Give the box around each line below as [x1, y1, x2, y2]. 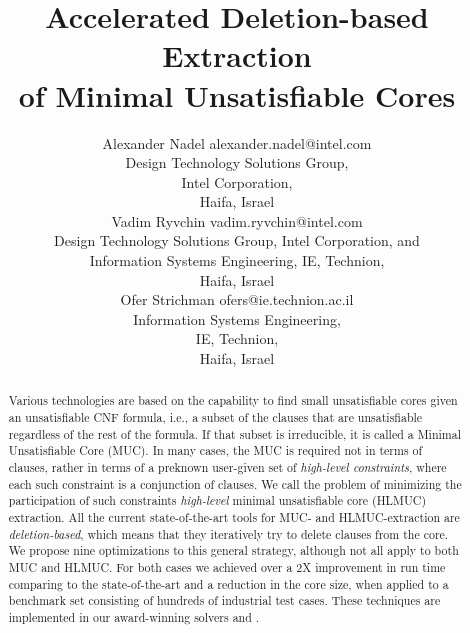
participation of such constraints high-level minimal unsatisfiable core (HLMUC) [8, 492, 427, 509]
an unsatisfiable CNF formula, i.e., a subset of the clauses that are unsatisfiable [8, 409, 423, 426]
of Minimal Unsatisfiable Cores [18, 74, 456, 115]
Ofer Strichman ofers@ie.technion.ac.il [120, 289, 354, 310]
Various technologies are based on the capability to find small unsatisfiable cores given [8, 392, 458, 409]
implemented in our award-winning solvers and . [8, 608, 260, 625]
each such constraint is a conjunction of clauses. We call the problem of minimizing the [8, 475, 462, 492]
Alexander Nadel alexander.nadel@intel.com [102, 132, 372, 153]
